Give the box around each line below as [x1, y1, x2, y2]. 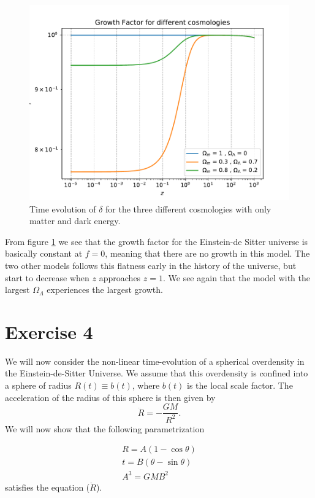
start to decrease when [5, 271, 89, 284]
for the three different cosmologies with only [105, 202, 271, 215]
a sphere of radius [5, 379, 72, 392]
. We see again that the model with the [162, 271, 310, 284]
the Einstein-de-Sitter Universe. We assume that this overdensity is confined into [5, 367, 308, 379]
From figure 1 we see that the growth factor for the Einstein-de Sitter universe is [5, 235, 308, 247]
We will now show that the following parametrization [5, 422, 205, 435]
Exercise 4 [5, 319, 93, 344]
